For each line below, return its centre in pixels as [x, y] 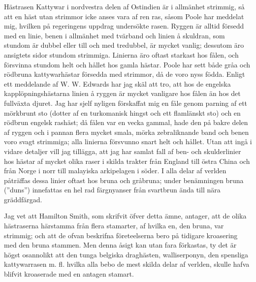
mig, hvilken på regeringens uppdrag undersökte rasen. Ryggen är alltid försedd [124, 26]
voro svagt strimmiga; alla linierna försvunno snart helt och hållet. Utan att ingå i [128, 141]
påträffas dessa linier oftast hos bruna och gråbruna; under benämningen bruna [124, 180]
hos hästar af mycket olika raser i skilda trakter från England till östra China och [127, 161]
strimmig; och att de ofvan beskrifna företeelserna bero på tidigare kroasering [121, 235]
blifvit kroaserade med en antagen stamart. [69, 274]
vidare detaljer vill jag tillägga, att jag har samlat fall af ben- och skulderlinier [123, 151]
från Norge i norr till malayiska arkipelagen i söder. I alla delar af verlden [115, 171]
